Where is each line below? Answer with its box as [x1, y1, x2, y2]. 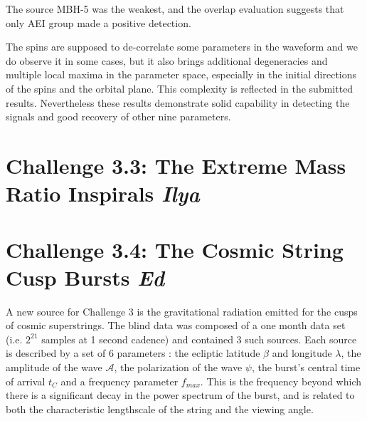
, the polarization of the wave [114, 360, 243, 374]
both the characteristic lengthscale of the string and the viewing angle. [6, 401, 314, 416]
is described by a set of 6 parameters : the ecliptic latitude [6, 345, 260, 360]
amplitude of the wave [6, 360, 102, 374]
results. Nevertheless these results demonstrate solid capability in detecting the [6, 95, 350, 110]
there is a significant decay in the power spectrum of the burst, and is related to [6, 388, 355, 402]
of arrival [6, 373, 46, 388]
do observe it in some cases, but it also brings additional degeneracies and [6, 53, 328, 68]
